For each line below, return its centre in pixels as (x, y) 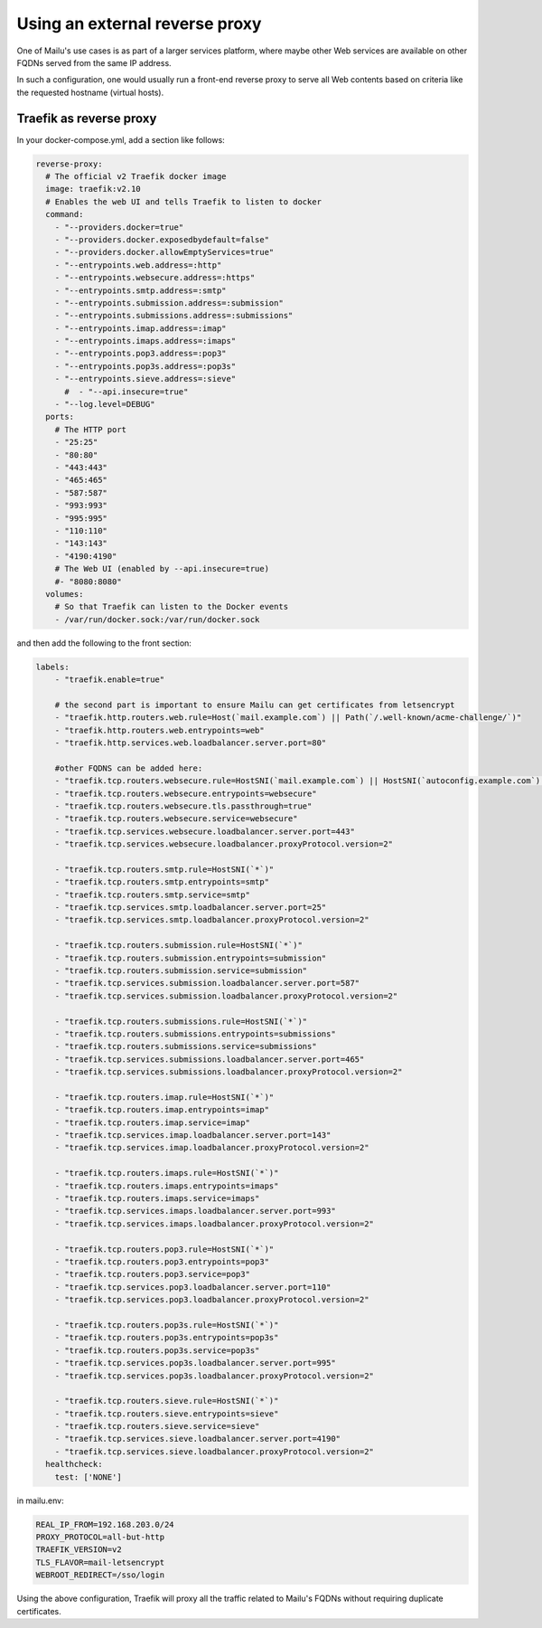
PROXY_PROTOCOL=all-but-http (100, 1537)
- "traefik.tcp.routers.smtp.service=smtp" (152, 894)
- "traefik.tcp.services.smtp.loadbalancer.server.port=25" (191, 908)
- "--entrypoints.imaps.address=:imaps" (145, 341)
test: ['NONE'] (88, 1477)
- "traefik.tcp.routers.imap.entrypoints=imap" (162, 1110)
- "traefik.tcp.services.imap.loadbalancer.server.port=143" (193, 1136)
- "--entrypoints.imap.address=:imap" (140, 328)
